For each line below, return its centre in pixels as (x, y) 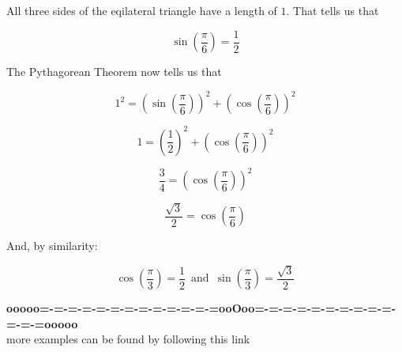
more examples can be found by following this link (128, 339)
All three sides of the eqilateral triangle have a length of (142, 10)
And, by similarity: (52, 246)
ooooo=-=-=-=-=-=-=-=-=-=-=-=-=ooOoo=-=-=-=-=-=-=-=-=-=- (201, 308)
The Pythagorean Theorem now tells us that (114, 72)
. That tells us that (332, 10)
